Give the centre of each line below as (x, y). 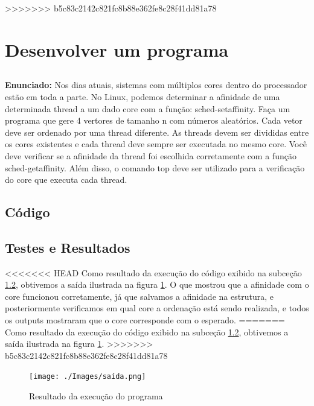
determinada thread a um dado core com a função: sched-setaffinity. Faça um (148, 108)
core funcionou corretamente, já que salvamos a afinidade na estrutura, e (139, 296)
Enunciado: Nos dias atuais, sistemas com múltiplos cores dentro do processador (156, 85)
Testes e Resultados (68, 247)
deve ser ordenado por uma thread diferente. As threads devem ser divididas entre (157, 132)
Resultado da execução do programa (96, 396)
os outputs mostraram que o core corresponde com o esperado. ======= (145, 320)
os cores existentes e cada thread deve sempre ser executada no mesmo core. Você (156, 144)
